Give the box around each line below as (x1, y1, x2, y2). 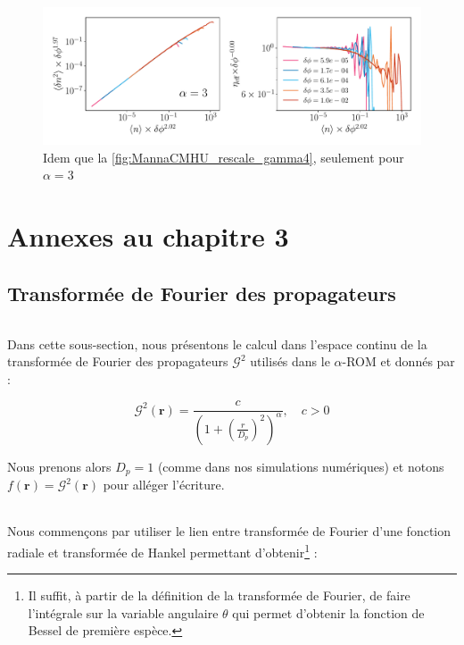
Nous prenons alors (7, 457, 112, 475)
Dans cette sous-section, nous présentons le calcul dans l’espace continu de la (7, 334, 427, 353)
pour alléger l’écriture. (103, 475, 225, 494)
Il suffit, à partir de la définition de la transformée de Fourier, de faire (28, 586, 410, 605)
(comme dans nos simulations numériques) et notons (157, 457, 444, 475)
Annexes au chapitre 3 (7, 218, 289, 254)
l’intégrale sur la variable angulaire (28, 603, 219, 622)
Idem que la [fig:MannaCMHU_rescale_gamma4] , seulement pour (43, 147, 404, 166)
